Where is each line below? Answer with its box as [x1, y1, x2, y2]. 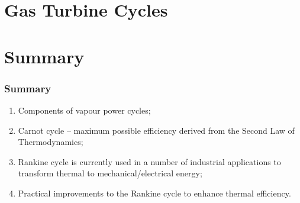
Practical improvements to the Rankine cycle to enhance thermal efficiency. [18, 186, 291, 199]
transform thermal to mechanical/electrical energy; [18, 167, 202, 179]
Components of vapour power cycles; [18, 104, 151, 116]
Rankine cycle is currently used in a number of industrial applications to [18, 155, 281, 167]
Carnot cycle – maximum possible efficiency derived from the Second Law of [18, 124, 295, 136]
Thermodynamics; [18, 136, 83, 148]
